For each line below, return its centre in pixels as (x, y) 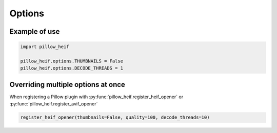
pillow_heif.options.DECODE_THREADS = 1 (72, 68)
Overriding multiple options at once (67, 84)
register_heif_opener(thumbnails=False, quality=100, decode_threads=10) (115, 117)
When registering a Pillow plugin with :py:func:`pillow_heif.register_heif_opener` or (96, 97)
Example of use (35, 31)
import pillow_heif (45, 47)
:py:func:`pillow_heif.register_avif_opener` (54, 104)
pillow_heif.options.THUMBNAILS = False (72, 61)
